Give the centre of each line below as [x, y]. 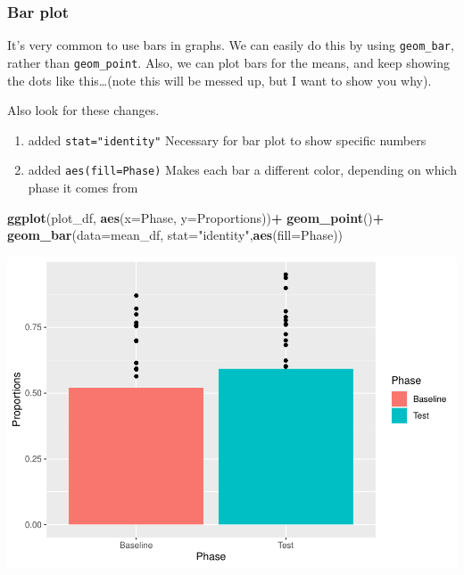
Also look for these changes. [83, 110]
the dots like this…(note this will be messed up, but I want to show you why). [220, 80]
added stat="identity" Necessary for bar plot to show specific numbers [227, 140]
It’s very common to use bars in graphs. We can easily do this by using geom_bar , [231, 45]
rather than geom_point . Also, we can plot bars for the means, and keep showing [228, 62]
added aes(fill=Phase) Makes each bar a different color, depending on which [242, 170]
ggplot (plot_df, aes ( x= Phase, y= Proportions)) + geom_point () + [196, 217]
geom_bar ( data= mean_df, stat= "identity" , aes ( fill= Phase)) [175, 235]
